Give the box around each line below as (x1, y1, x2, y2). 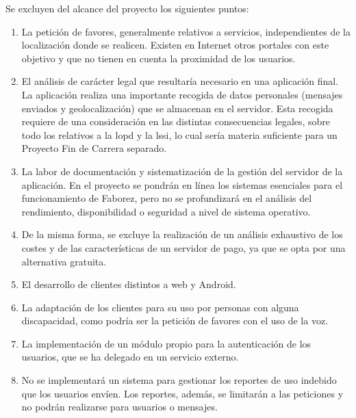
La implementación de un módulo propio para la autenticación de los (21, 336, 311, 350)
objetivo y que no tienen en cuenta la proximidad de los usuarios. (21, 51, 296, 65)
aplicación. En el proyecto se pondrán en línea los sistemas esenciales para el (21, 177, 343, 192)
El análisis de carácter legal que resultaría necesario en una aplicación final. (21, 74, 339, 88)
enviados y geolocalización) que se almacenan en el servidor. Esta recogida (21, 101, 333, 115)
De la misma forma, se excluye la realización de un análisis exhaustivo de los (21, 227, 343, 241)
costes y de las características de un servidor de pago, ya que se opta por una (21, 240, 346, 254)
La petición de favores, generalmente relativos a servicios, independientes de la (21, 24, 351, 38)
